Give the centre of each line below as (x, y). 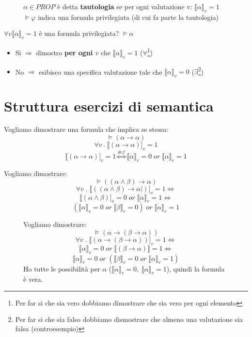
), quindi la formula (196, 268)
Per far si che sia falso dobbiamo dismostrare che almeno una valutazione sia (129, 319)
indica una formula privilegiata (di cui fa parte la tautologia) (128, 17)
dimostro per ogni (64, 52)
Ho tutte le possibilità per (62, 268)
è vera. (33, 279)
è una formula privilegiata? (79, 33)
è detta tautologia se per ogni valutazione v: (125, 6)
